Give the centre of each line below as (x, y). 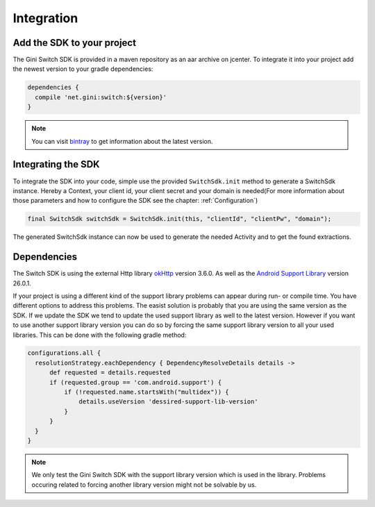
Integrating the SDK (56, 164)
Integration (45, 18)
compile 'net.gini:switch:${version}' (101, 97)
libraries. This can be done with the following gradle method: (100, 335)
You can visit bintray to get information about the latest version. (122, 141)
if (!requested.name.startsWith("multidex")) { (146, 392)
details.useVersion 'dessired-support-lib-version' (168, 402)
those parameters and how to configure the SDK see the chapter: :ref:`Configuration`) (135, 201)
